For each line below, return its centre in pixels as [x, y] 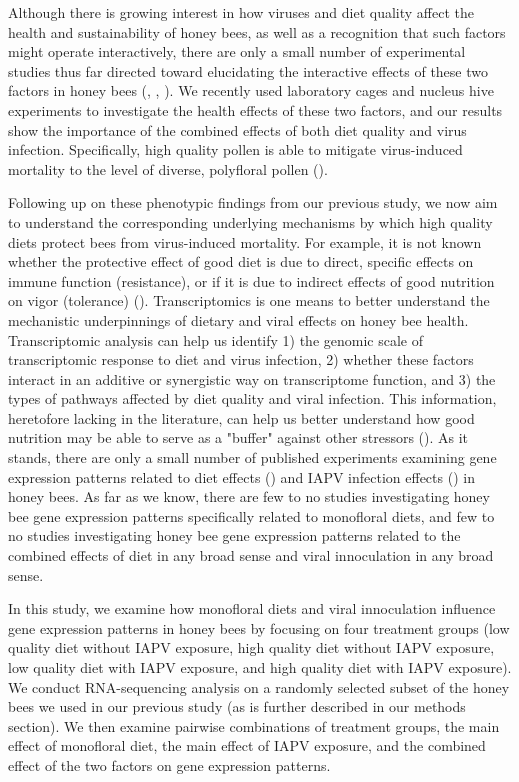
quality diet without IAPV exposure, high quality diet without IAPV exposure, [251, 647]
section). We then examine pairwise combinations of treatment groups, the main [254, 725]
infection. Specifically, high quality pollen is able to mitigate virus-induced [235, 149]
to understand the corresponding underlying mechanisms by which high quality [250, 221]
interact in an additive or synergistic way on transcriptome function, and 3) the [252, 378]
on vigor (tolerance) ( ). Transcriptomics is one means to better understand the [249, 300]
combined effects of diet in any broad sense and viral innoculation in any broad [251, 555]
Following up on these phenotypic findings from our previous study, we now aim [253, 202]
